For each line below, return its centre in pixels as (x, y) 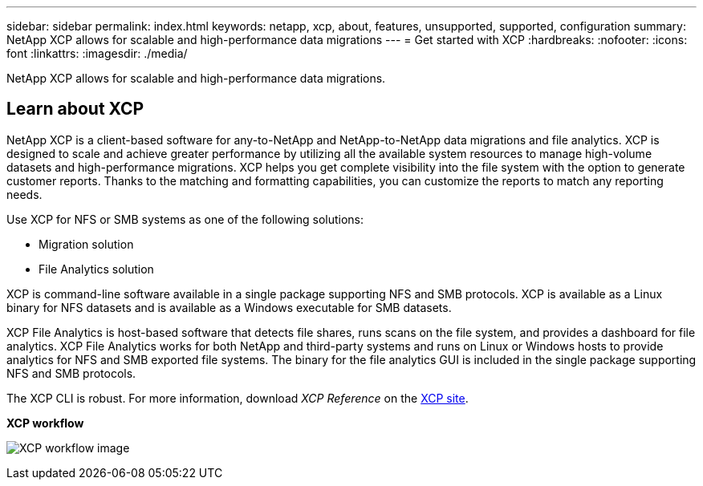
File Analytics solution (96, 269)
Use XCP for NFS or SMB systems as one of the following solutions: (185, 219)
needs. (24, 194)
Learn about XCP (75, 109)
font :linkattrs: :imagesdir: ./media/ (97, 53)
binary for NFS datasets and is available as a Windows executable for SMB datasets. (229, 307)
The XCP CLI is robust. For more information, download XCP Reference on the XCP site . (238, 398)
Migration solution (86, 244)
